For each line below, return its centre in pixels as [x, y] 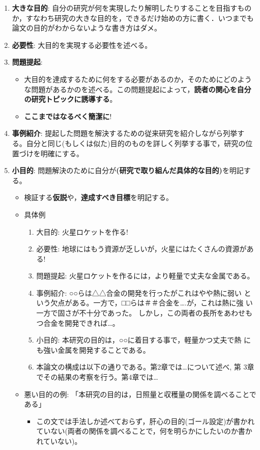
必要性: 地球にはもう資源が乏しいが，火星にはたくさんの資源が [141, 249]
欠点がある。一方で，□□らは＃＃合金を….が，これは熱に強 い [152, 303]
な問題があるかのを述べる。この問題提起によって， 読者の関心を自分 [138, 89]
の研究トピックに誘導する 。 [70, 99]
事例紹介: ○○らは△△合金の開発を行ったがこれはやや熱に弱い [139, 292]
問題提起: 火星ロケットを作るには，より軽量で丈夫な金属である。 [145, 276]
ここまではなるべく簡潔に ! [68, 116]
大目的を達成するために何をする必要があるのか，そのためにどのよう [138, 79]
